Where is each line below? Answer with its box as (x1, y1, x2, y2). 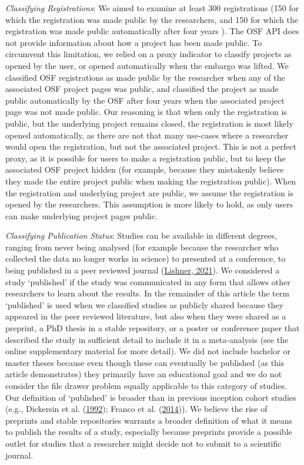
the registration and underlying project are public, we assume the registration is (5, 186, 293, 199)
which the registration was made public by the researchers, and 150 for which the (5, 13, 298, 25)
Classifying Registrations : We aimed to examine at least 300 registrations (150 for (5, 2, 299, 14)
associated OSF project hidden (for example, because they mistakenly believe (5, 163, 284, 176)
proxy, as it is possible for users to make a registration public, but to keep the (5, 151, 286, 164)
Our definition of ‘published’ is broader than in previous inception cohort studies (5, 391, 296, 403)
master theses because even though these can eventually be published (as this (5, 356, 285, 368)
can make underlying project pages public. (5, 209, 158, 222)
